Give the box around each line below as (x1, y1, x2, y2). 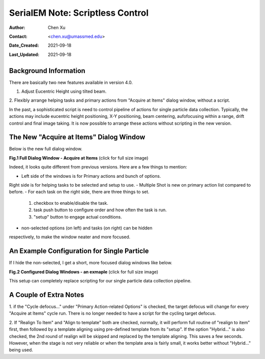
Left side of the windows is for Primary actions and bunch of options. (21, 173, 161, 179)
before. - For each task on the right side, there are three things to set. (9, 189, 150, 195)
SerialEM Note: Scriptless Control (9, 7, 149, 18)
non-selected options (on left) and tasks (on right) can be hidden (21, 225, 153, 231)
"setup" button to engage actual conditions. (33, 214, 122, 220)
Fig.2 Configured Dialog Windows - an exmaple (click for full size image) (9, 269, 159, 275)
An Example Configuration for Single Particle (9, 247, 149, 255)
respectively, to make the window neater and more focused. (9, 234, 131, 240)
